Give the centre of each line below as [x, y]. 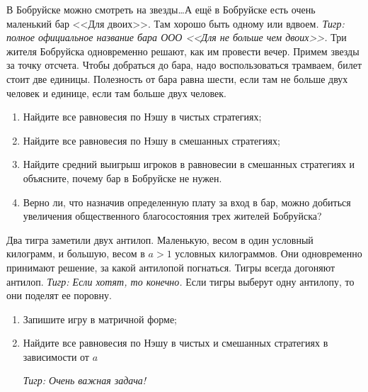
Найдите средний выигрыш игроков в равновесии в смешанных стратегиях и [189, 164]
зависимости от [56, 356]
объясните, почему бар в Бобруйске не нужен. [122, 178]
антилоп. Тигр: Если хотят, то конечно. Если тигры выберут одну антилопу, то [180, 281]
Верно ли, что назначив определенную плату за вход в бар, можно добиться [187, 202]
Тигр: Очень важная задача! [85, 380]
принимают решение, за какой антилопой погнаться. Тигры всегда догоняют [171, 267]
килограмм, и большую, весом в [76, 253]
